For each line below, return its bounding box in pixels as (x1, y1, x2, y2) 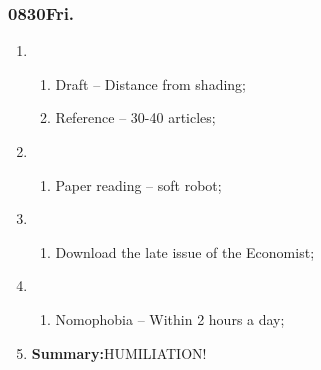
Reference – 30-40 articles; (55, 107, 216, 128)
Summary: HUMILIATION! (31, 342, 207, 363)
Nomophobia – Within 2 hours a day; (55, 308, 285, 329)
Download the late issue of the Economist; (55, 241, 315, 262)
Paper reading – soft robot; (55, 174, 222, 195)
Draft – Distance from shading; (55, 73, 247, 94)
